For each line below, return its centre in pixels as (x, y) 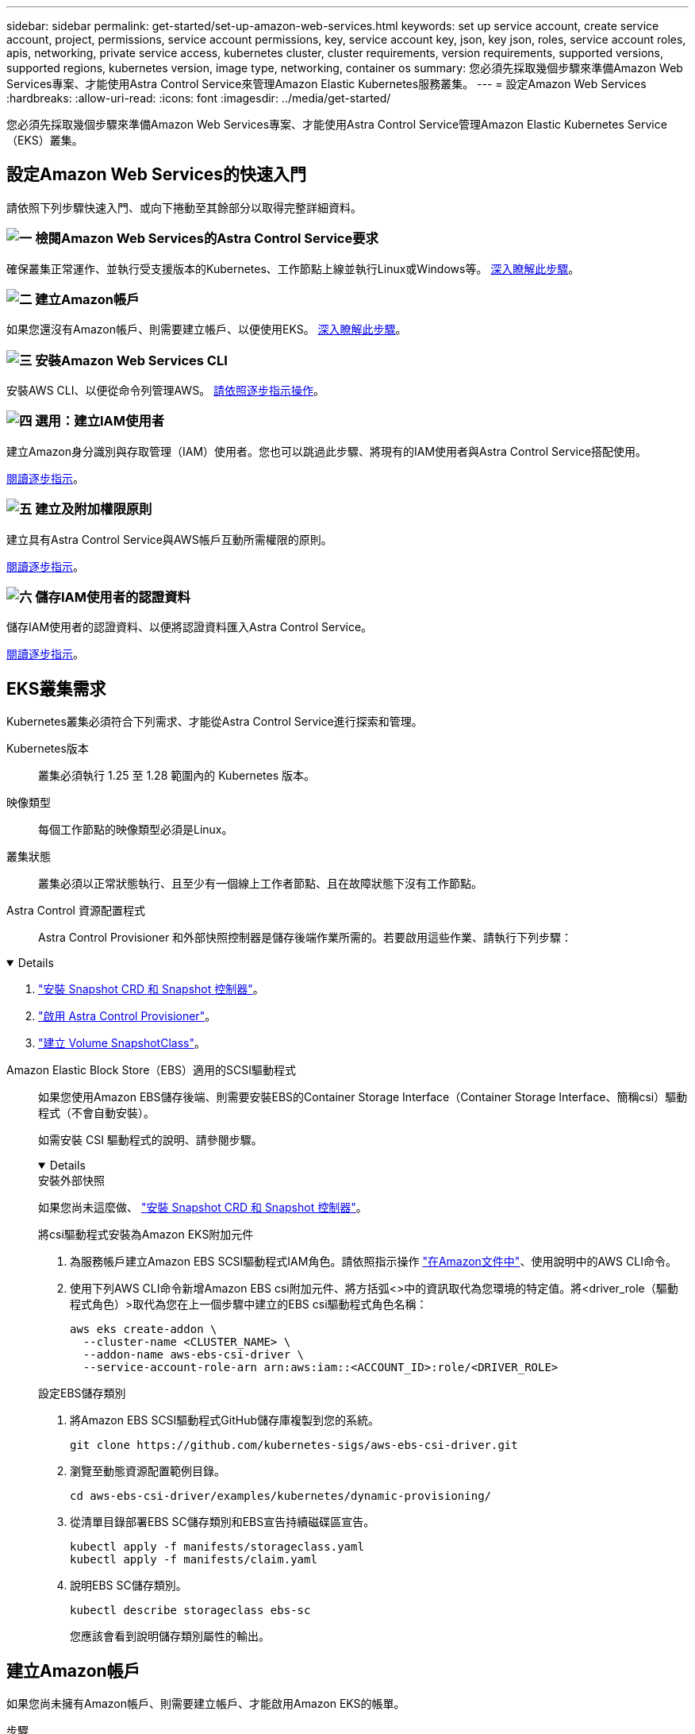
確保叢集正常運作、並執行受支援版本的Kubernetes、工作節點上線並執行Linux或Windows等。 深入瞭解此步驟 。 (293, 268)
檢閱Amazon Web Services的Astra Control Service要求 (207, 239)
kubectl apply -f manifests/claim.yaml (194, 1560)
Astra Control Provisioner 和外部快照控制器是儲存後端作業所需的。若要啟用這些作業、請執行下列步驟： (305, 938)
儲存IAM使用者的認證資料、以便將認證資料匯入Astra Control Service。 (190, 627)
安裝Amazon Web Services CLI (131, 360)
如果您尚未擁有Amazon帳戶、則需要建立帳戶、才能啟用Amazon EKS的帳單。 (206, 1704)
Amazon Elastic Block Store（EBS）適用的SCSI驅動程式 (151, 1070)
